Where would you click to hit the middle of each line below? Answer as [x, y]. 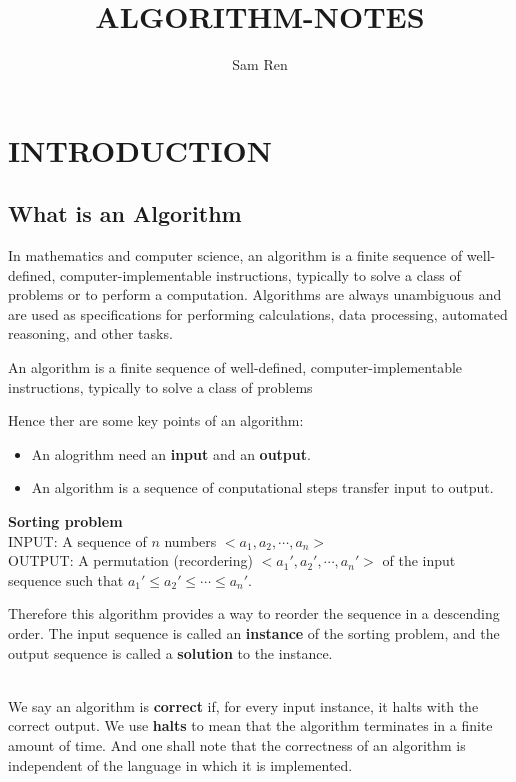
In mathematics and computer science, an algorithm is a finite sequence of [235, 255]
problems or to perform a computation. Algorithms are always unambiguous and [255, 294]
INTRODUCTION [140, 149]
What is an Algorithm [125, 213]
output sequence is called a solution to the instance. [170, 652]
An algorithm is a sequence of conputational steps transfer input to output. [262, 487]
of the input [419, 560]
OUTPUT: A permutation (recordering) [130, 560]
